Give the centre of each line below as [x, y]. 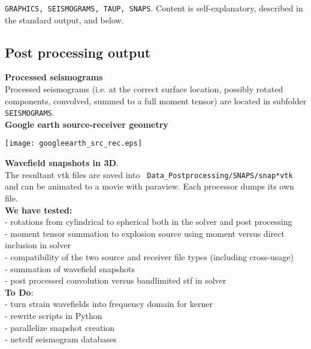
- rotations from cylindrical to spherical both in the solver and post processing [149, 222]
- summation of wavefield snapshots [70, 268]
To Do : [19, 292]
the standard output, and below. [64, 19]
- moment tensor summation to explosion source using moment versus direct [145, 233]
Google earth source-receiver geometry [87, 124]
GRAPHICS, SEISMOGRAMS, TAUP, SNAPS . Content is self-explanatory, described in [154, 8]
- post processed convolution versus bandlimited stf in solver [116, 280]
